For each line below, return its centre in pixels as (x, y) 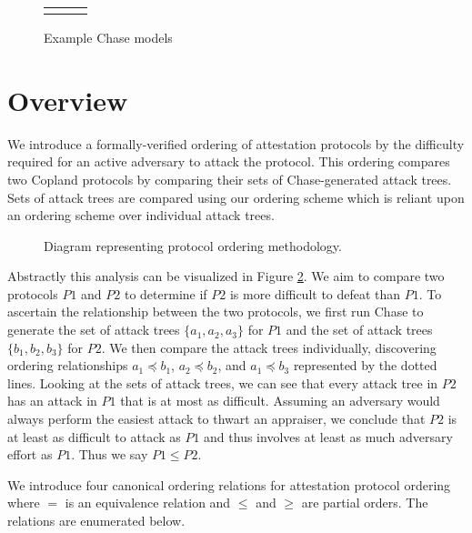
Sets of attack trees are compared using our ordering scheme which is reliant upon (236, 197)
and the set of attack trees (359, 330)
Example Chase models (108, 37)
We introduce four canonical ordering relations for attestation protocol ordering (229, 484)
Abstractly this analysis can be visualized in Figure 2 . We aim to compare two (226, 276)
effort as (30, 454)
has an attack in (52, 401)
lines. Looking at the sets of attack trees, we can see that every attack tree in (223, 382)
